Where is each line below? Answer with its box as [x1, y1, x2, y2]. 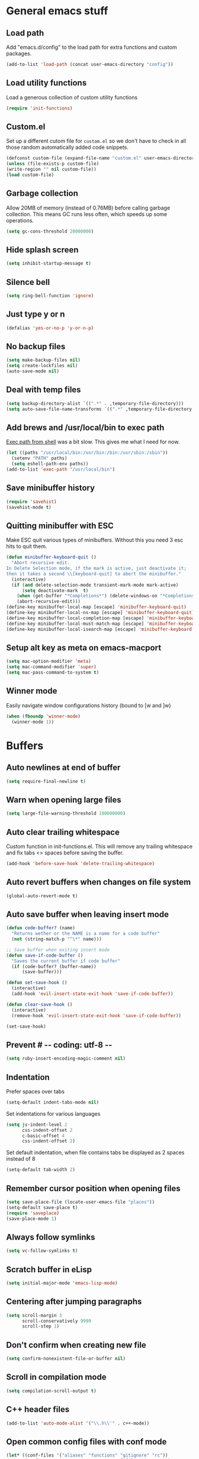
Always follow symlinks [6, 1232, 95, 1242]
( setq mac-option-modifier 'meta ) [6, 659, 92, 665]
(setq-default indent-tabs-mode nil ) [6, 1099, 99, 1105]
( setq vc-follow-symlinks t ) [6, 1248, 78, 1254]
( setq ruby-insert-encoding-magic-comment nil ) [6, 1056, 126, 1062]
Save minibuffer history [6, 483, 95, 493]
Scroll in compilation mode [6, 1372, 107, 1382]
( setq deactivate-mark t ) [21, 587, 89, 593]
